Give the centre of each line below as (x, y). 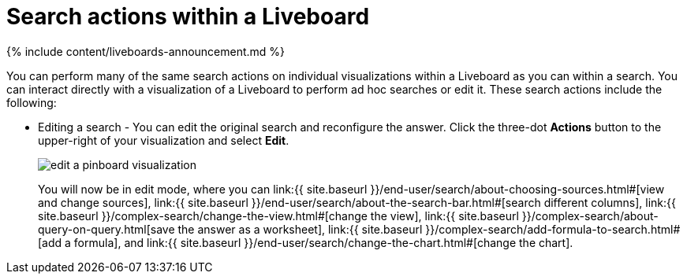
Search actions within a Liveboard (188, 17)
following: (32, 102)
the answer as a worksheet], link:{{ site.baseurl (300, 229)
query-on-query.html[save (106, 229)
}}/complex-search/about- (590, 216)
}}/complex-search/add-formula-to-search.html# (553, 229)
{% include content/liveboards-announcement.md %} (146, 51)
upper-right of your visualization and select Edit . (164, 140)
